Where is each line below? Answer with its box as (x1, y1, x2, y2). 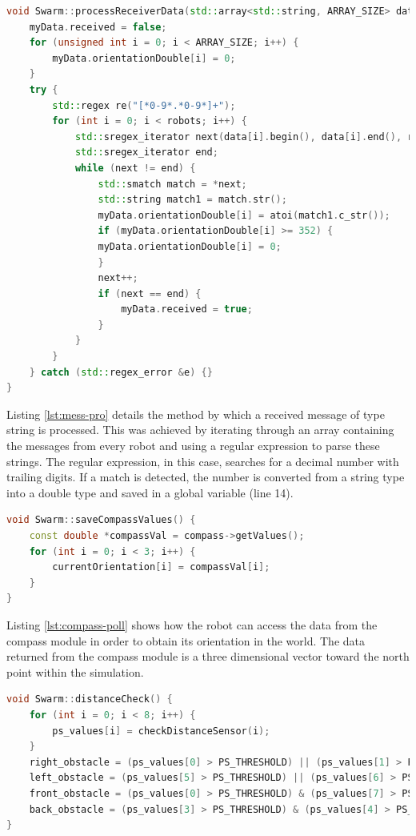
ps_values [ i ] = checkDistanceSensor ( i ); (52, 725, 270, 737)
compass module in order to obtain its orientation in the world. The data (6, 632, 366, 649)
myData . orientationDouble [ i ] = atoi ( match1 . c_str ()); (98, 209, 390, 221)
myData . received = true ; (121, 303, 253, 316)
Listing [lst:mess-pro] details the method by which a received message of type (6, 405, 385, 422)
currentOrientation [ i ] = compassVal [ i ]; (52, 561, 270, 573)
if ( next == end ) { (98, 287, 202, 299)
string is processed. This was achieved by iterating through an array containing (6, 421, 394, 438)
